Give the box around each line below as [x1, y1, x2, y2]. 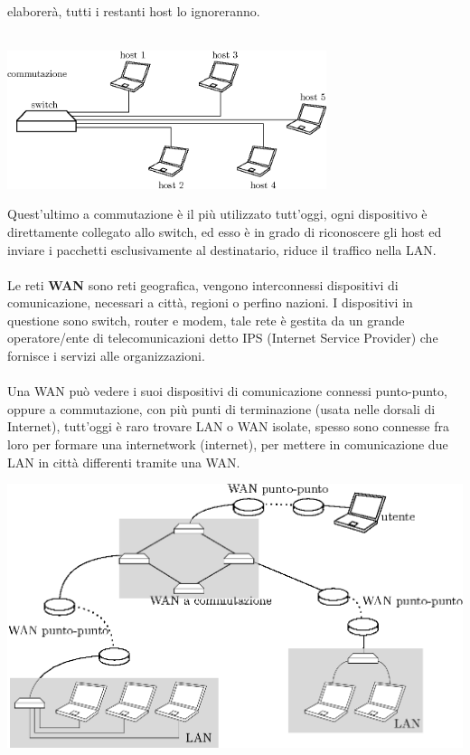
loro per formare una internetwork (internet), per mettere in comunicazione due [7, 435, 448, 454]
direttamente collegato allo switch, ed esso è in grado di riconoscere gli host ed [7, 222, 442, 241]
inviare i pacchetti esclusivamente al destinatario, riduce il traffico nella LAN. [7, 240, 437, 259]
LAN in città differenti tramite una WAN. [7, 452, 240, 471]
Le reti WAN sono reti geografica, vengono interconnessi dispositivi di [7, 275, 399, 294]
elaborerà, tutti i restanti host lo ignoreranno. [7, 2, 260, 20]
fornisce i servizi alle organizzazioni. [7, 346, 205, 365]
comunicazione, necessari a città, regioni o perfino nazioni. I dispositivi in [7, 293, 413, 312]
